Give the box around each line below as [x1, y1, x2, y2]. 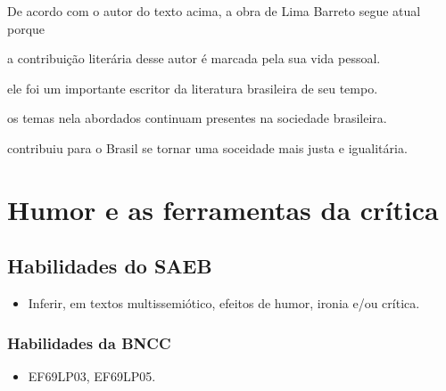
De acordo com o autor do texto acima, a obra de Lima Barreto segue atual [7, 2, 421, 20]
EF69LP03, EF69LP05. [28, 366, 156, 385]
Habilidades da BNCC [7, 331, 171, 354]
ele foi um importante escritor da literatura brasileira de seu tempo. [7, 78, 378, 97]
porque [7, 19, 45, 37]
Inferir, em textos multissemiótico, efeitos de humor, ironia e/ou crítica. [28, 294, 420, 313]
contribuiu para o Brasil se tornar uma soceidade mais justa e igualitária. [7, 138, 408, 157]
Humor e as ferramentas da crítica [7, 191, 439, 227]
